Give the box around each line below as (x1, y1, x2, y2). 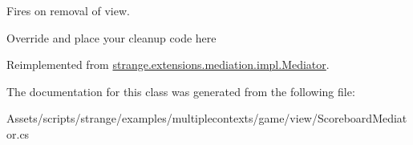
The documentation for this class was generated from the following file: (6, 83, 355, 99)
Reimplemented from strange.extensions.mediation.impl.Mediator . (6, 56, 330, 73)
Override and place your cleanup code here (6, 29, 217, 46)
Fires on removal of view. (6, 2, 130, 18)
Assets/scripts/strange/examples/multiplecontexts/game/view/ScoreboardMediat (6, 110, 407, 127)
